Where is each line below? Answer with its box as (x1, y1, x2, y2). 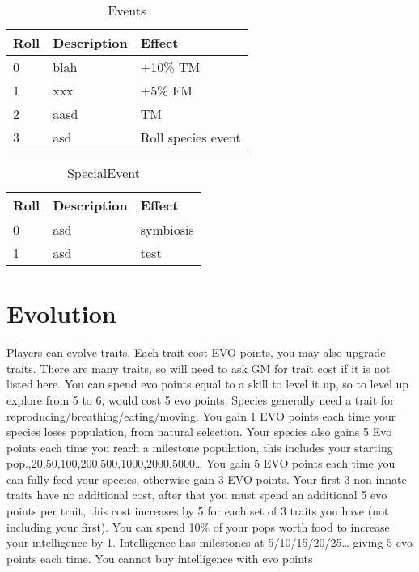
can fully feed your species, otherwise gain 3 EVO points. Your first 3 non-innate (6, 470, 407, 487)
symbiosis (140, 220, 194, 239)
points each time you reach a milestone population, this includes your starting (6, 439, 393, 455)
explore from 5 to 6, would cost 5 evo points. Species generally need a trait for (6, 391, 395, 408)
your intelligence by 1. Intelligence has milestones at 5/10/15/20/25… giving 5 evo (6, 534, 413, 551)
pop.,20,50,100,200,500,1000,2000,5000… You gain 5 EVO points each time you (6, 455, 396, 472)
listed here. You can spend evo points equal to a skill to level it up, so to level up (6, 375, 409, 392)
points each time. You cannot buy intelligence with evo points (6, 549, 313, 566)
